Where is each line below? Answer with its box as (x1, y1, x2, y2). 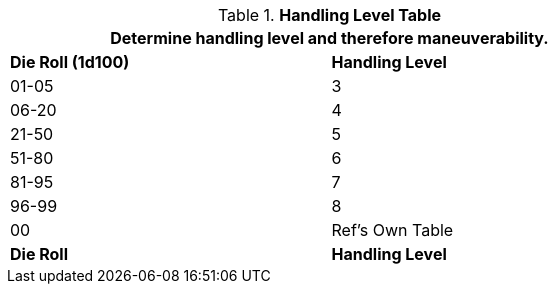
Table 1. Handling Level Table (217, 5, 442, 25)
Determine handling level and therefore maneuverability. (110, 28, 549, 48)
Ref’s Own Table (331, 220, 454, 240)
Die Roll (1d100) (10, 52, 130, 72)
